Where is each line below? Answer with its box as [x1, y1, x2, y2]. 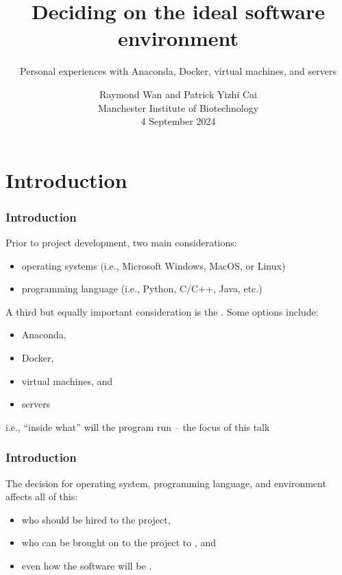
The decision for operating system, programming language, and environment [5, 476, 326, 490]
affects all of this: [5, 489, 78, 504]
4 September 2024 [141, 114, 216, 128]
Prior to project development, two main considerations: [5, 235, 237, 250]
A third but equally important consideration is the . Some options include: [5, 304, 319, 318]
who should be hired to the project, [21, 512, 171, 526]
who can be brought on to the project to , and [21, 535, 217, 550]
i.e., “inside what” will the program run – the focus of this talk [5, 419, 270, 434]
